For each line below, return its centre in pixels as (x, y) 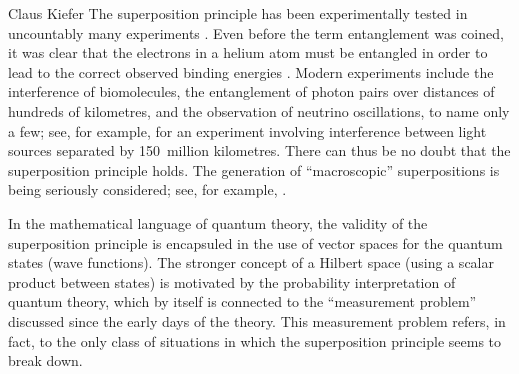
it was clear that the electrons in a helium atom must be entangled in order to (248, 52)
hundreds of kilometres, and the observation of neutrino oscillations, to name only (259, 110)
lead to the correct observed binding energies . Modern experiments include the (251, 71)
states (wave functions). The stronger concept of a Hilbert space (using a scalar (251, 262)
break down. (45, 360)
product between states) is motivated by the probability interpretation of (232, 281)
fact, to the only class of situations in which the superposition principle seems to (255, 340)
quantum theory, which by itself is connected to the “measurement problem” (242, 301)
